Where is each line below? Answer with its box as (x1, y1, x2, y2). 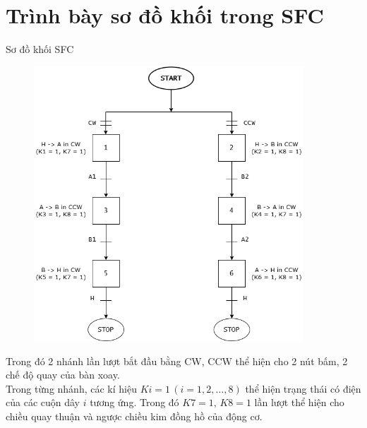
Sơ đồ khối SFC (6, 42, 74, 57)
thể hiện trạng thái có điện (245, 381, 361, 396)
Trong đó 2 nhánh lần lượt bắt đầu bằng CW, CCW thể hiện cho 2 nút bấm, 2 (6, 353, 348, 368)
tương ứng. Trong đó (90, 395, 179, 410)
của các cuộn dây (6, 395, 80, 410)
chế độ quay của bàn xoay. (6, 367, 120, 382)
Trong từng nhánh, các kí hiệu (6, 381, 137, 396)
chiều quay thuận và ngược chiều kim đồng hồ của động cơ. (6, 408, 263, 423)
